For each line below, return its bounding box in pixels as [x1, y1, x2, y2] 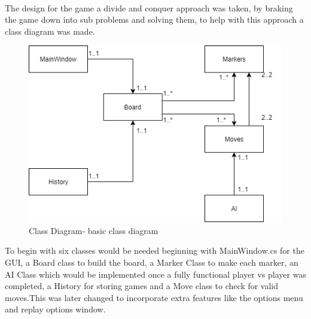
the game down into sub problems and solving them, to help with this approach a [5, 13, 304, 26]
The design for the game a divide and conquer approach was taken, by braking [5, 1, 293, 14]
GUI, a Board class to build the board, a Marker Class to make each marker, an [5, 256, 298, 268]
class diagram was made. [5, 25, 95, 37]
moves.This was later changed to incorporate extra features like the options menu [5, 291, 303, 303]
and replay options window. [5, 303, 106, 315]
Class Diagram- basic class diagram [29, 224, 158, 236]
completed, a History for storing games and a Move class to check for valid [5, 279, 279, 292]
